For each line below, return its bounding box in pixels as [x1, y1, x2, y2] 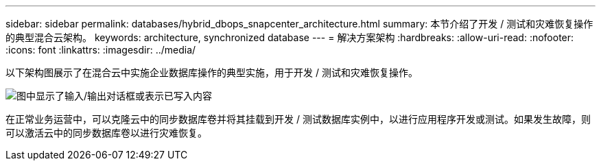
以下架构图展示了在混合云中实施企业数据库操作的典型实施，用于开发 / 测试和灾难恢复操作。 [5, 67, 418, 78]
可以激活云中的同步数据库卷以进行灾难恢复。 [5, 127, 207, 139]
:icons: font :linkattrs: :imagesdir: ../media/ [5, 44, 196, 56]
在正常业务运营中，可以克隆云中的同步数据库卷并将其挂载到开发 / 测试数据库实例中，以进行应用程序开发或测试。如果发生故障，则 [5, 113, 591, 125]
